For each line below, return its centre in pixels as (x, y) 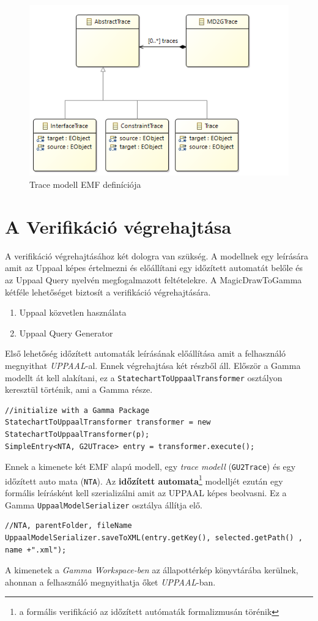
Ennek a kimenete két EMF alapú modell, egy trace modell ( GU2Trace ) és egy (150, 467)
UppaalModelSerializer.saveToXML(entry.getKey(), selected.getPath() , (154, 537)
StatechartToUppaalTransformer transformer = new (108, 422)
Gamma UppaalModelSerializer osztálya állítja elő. (104, 504)
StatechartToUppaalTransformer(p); (77, 434)
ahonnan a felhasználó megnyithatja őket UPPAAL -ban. (110, 582)
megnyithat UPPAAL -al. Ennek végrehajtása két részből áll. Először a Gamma (153, 365)
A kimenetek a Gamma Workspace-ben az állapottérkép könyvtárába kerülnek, (152, 570)
